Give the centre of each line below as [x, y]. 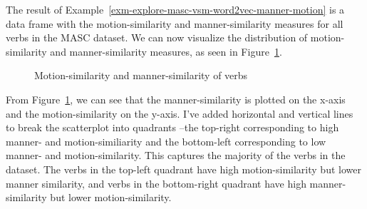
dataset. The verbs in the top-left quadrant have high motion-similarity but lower [183, 169]
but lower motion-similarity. [111, 197]
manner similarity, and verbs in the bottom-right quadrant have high [156, 183]
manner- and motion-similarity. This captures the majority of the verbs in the [176, 155]
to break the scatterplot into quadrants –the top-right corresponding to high [172, 127]
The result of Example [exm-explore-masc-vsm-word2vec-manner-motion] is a [175, 9]
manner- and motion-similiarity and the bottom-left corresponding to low [166, 141]
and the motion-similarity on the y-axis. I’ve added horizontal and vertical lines [180, 113]
